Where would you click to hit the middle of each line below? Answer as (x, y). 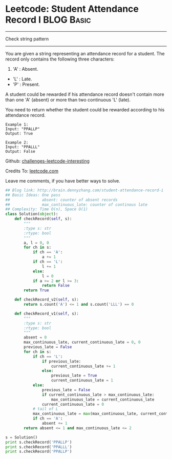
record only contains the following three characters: (60, 59)
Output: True (19, 133)
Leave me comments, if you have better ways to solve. (63, 181)
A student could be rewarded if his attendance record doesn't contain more (85, 94)
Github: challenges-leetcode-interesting (47, 161)
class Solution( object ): (32, 214)
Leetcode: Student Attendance (72, 9)
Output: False (20, 151)
